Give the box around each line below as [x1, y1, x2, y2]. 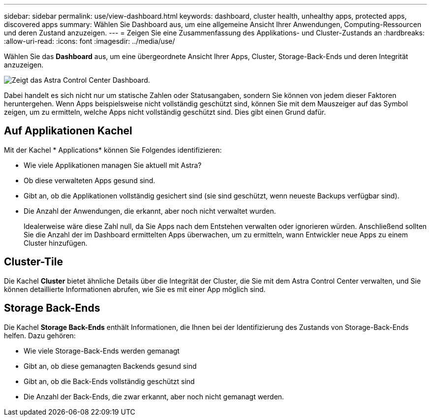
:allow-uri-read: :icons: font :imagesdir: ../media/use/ [4, 37, 175, 45]
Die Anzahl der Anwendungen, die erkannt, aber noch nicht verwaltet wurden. [24, 206, 276, 215]
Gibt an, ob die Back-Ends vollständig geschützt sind [24, 377, 195, 386]
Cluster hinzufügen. [24, 238, 88, 247]
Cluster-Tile [4, 256, 63, 268]
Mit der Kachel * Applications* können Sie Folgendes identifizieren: [4, 145, 222, 154]
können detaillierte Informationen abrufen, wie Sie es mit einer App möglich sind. [4, 285, 266, 293]
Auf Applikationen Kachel [4, 125, 132, 137]
